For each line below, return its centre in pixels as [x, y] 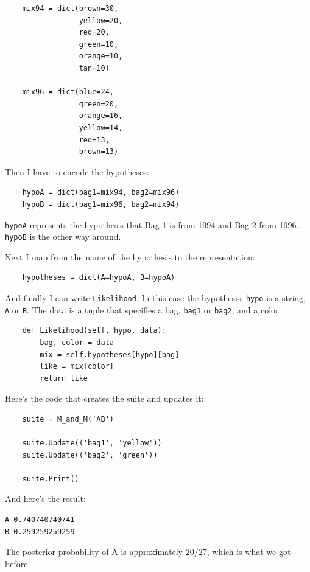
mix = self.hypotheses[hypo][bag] [110, 354]
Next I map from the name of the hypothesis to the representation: [130, 256]
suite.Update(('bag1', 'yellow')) [92, 443]
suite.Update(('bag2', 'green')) [90, 455]
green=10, [99, 44]
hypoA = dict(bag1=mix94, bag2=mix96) [101, 193]
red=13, [94, 140]
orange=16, [101, 116]
